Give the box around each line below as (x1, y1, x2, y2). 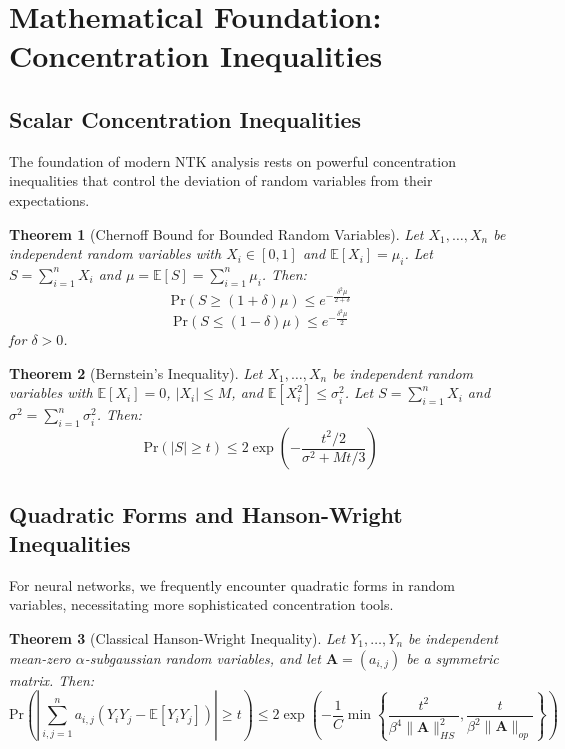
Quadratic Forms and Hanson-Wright (9, 498, 403, 529)
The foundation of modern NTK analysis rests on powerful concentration (9, 150, 456, 171)
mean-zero (9, 647, 71, 668)
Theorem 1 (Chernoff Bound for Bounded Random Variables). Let (9, 223, 424, 244)
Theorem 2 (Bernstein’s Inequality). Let (9, 362, 263, 383)
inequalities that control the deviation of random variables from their (9, 170, 433, 191)
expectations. (9, 189, 90, 210)
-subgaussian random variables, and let (84, 647, 321, 668)
